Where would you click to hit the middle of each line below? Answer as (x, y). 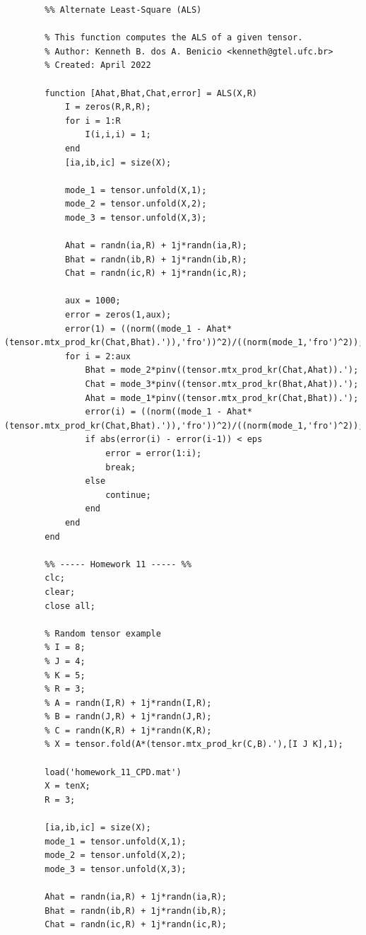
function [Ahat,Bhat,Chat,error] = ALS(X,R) (151, 93)
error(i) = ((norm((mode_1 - (153, 412)
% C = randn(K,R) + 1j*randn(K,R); (128, 730)
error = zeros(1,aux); (118, 315)
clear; (60, 592)
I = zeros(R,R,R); (108, 107)
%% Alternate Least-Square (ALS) (123, 10)
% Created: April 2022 (98, 65)
